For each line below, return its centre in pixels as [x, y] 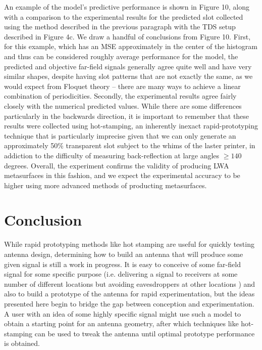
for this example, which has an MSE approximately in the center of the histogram [131, 46]
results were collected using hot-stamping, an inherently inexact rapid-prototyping [131, 126]
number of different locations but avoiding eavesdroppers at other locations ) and [130, 283]
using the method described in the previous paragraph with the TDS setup [120, 27]
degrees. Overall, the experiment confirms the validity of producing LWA [117, 165]
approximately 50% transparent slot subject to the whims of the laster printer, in [130, 145]
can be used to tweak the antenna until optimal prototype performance [145, 333]
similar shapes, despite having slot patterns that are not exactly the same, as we [128, 76]
